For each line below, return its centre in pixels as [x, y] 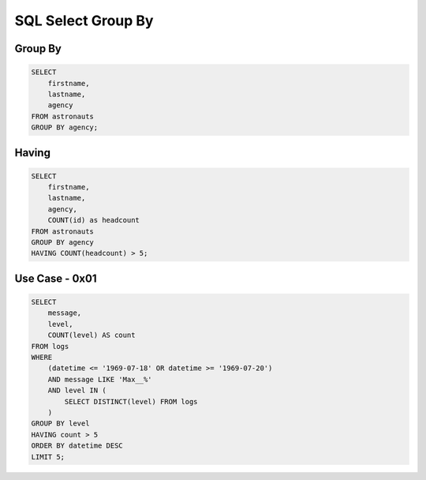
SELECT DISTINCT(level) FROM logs [131, 401]
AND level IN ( [77, 390]
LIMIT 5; [48, 457]
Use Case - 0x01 [56, 278]
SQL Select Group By [84, 21]
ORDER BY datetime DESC [77, 446]
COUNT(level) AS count [92, 335]
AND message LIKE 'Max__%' [100, 379]
